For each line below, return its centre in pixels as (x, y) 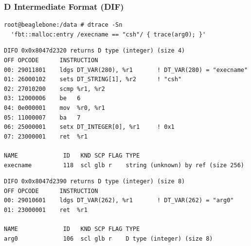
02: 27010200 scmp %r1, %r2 (54, 89)
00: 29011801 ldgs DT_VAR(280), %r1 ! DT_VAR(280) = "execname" (126, 70)
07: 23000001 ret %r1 (46, 136)
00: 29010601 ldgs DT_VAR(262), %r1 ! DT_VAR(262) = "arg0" (119, 201)
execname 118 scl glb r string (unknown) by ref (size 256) (124, 165)
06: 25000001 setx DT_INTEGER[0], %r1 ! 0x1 (89, 127)
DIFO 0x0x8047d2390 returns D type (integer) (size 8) (95, 182)
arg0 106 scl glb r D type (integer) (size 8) (108, 238)
